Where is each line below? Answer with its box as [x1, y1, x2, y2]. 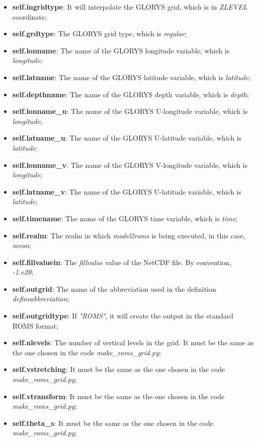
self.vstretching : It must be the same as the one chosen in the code [12, 364, 225, 374]
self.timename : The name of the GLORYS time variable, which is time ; [12, 213, 238, 223]
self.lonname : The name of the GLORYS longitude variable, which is [12, 45, 230, 55]
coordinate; [12, 11, 47, 22]
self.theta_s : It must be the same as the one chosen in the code [12, 417, 213, 428]
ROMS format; [12, 320, 58, 331]
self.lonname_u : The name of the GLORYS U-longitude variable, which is [12, 106, 248, 116]
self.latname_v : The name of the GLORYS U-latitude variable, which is [12, 186, 241, 197]
